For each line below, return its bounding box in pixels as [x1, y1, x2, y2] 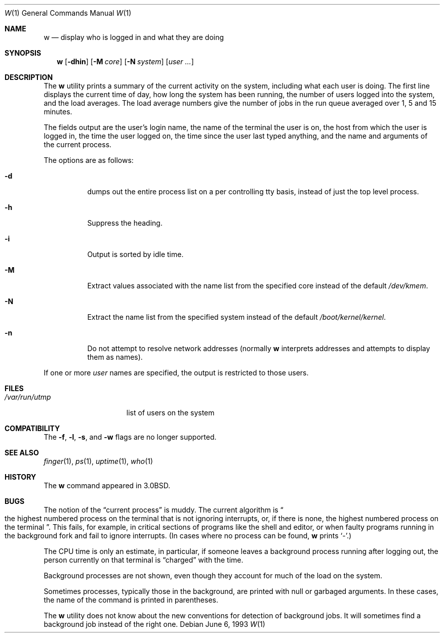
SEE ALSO [5, 448, 39, 457]
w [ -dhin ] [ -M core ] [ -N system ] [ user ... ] [57, 57, 194, 66]
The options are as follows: [44, 156, 134, 164]
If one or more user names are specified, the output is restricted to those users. [44, 368, 309, 377]
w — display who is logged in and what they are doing [44, 33, 224, 41]
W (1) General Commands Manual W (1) [5, 9, 132, 17]
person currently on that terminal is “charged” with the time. [44, 556, 244, 564]
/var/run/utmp [5, 393, 51, 401]
